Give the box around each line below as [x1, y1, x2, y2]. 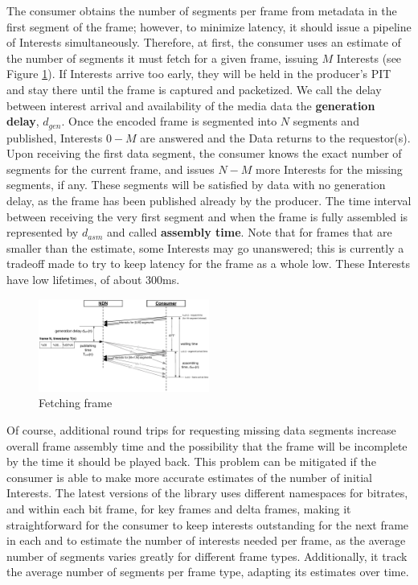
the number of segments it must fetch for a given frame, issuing [6, 49, 318, 66]
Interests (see [336, 49, 402, 66]
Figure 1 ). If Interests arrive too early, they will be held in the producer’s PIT [6, 65, 391, 82]
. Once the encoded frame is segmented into [61, 113, 277, 130]
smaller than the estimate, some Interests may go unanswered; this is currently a [6, 239, 404, 256]
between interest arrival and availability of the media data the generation [6, 97, 375, 113]
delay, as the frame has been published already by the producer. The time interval [6, 192, 412, 208]
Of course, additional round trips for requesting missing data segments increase [6, 422, 396, 439]
